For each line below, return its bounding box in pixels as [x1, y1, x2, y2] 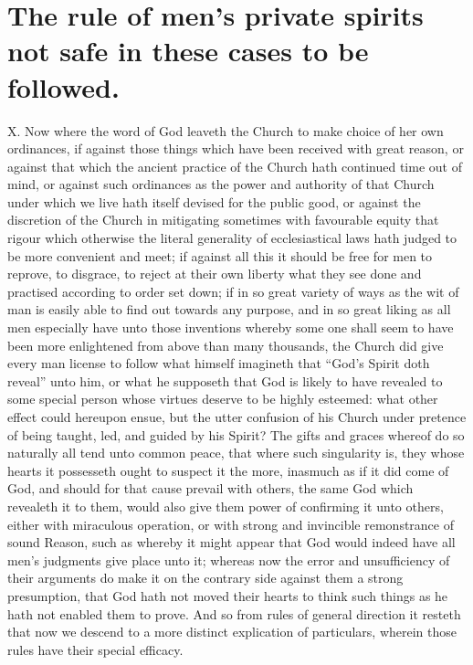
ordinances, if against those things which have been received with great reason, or [7, 139, 464, 158]
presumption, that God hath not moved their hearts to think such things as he [7, 586, 448, 605]
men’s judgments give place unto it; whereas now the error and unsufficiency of [7, 550, 450, 569]
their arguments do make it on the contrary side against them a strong [7, 568, 404, 587]
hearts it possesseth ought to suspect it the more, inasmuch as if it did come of [7, 460, 449, 480]
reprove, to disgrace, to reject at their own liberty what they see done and [7, 264, 422, 283]
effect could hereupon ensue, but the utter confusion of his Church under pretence [7, 407, 467, 426]
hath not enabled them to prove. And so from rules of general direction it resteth [7, 604, 461, 623]
